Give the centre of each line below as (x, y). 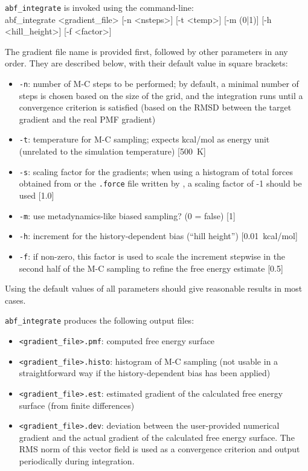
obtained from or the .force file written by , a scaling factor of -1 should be (160, 183)
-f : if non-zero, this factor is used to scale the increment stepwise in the (152, 256)
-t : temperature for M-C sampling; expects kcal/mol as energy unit (144, 139)
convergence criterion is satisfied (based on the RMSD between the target (155, 107)
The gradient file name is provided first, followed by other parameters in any (146, 51)
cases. (15, 300)
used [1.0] (37, 195)
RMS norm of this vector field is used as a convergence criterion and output (159, 449)
